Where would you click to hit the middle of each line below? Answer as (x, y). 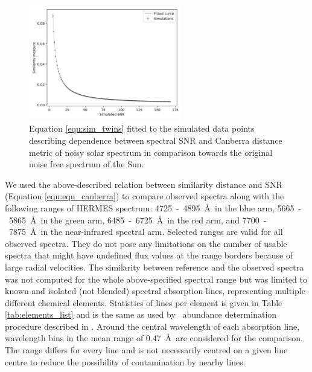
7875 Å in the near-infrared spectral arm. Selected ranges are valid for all (146, 232)
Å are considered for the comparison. (234, 338)
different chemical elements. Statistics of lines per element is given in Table (144, 302)
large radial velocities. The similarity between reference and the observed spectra (154, 267)
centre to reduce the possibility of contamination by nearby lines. (125, 361)
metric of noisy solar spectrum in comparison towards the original (151, 152)
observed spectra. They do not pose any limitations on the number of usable (146, 243)
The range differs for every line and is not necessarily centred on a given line (146, 350)
